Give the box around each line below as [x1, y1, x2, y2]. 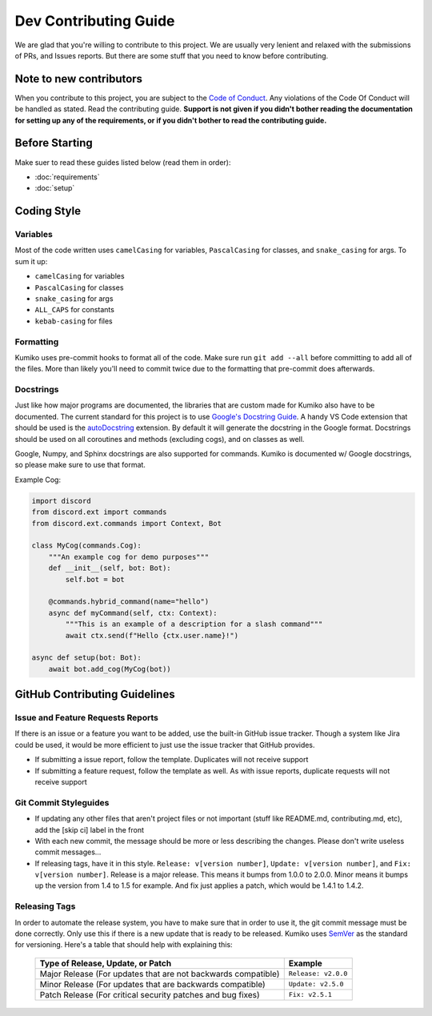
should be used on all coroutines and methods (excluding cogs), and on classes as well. [14, 434, 305, 444]
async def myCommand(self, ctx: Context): [48, 608, 218, 617]
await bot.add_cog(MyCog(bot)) [48, 665, 171, 673]
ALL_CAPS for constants [34, 305, 115, 315]
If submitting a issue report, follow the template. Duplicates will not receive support [34, 755, 309, 765]
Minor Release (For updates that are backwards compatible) [39, 978, 266, 990]
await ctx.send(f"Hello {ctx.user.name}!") [65, 631, 239, 640]
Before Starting [14, 136, 94, 150]
